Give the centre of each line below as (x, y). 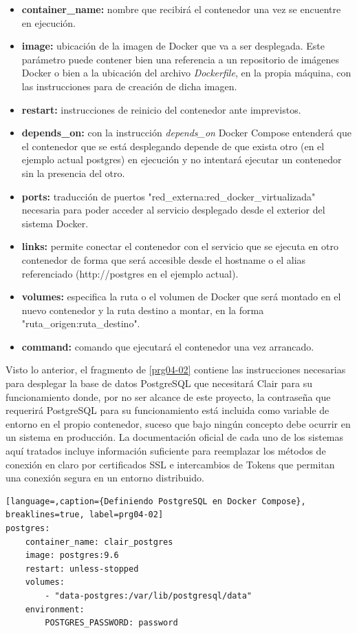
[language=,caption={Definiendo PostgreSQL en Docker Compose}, (156, 501)
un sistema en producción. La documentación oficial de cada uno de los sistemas (175, 437)
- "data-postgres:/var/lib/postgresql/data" (148, 595)
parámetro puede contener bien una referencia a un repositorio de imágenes (181, 59)
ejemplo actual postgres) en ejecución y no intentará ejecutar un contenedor (182, 159)
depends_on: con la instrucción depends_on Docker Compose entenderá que (186, 133)
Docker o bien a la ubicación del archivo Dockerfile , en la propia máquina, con (186, 73)
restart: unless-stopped (82, 569)
